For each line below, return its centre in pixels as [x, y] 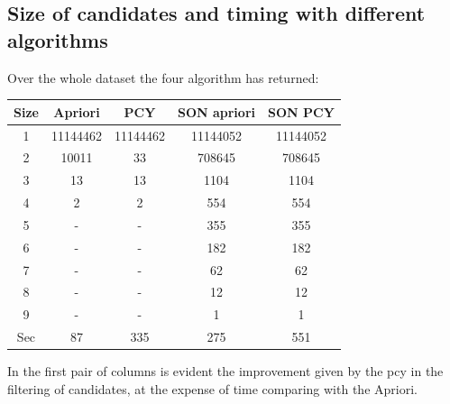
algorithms [58, 39]
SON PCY [301, 111]
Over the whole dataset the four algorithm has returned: [163, 77]
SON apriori [216, 111]
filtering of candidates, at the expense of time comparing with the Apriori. [212, 388]
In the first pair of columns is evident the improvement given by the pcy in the [225, 371]
